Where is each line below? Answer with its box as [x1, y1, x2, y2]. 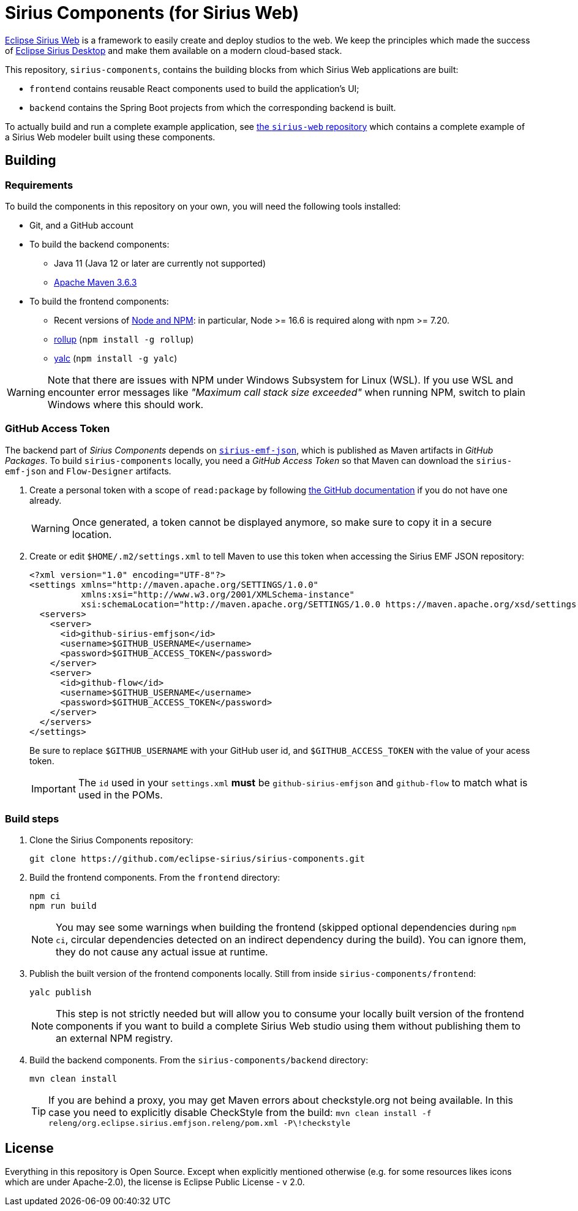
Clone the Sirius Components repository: [29, 835, 193, 846]
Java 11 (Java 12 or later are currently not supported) [54, 257, 266, 268]
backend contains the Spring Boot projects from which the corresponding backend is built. [29, 102, 396, 113]
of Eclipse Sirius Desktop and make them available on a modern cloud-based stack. [5, 45, 342, 56]
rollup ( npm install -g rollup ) [54, 333, 194, 344]
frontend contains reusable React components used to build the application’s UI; [29, 83, 359, 94]
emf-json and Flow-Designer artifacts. [5, 465, 171, 476]
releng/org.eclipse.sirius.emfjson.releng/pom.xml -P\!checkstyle [48, 1118, 351, 1128]
